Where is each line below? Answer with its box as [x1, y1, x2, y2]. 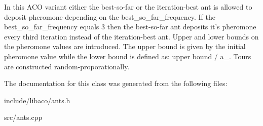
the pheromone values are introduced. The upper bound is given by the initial [4, 41, 246, 52]
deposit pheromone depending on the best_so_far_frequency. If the [4, 11, 215, 22]
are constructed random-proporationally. [4, 61, 130, 71]
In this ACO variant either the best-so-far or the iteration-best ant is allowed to [4, 2, 252, 12]
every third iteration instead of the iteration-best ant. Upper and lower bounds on [4, 31, 259, 41]
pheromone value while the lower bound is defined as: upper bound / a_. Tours [4, 51, 251, 61]
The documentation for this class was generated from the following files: [4, 78, 228, 89]
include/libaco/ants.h [4, 95, 70, 105]
